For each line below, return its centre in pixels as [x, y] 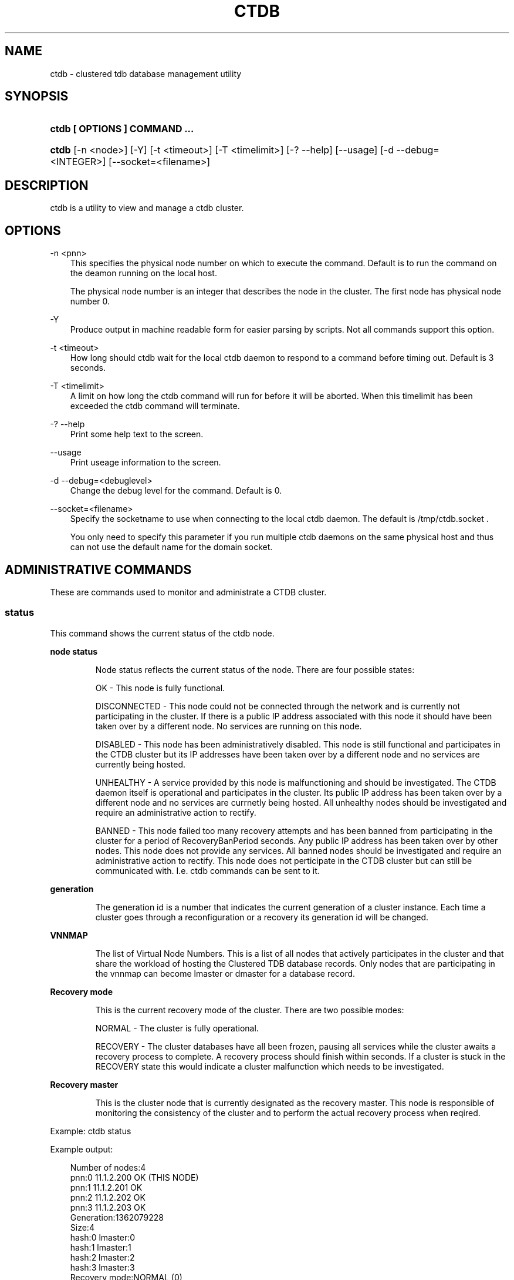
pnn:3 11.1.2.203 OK [108, 1207]
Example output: [82, 1149]
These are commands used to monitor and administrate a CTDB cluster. [188, 592]
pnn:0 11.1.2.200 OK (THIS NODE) [134, 1177]
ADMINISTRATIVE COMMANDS [98, 569]
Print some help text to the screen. [137, 434]
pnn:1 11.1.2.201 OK [106, 1187]
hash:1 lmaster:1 [101, 1247]
